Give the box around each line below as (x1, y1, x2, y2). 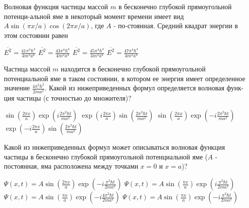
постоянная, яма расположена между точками (4, 161, 139, 171)
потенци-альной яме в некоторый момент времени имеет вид (4, 11, 184, 21)
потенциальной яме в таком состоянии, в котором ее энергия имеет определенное (4, 73, 246, 83)
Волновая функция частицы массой (4, 1, 108, 11)
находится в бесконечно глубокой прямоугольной (61, 64, 206, 74)
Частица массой (4, 64, 51, 74)
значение (4, 83, 30, 93)
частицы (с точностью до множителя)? (17, 92, 132, 103)
